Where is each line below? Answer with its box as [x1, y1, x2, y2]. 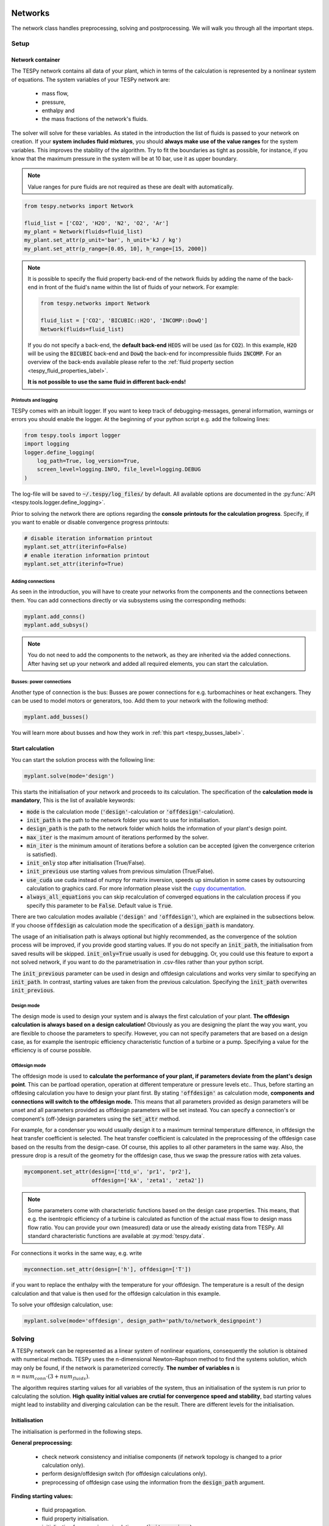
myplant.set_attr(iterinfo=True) [24, 560, 124, 568]
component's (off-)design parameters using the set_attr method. [11, 1115, 180, 1123]
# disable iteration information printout [24, 535, 153, 542]
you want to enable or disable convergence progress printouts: [11, 519, 169, 526]
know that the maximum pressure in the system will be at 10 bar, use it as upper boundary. [11, 154, 238, 162]
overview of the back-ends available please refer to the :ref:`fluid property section [27, 358, 234, 366]
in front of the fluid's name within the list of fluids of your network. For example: [38, 284, 239, 291]
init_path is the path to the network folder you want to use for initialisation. [26, 816, 221, 823]
